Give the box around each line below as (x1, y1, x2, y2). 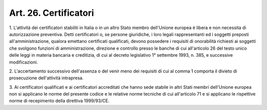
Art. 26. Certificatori (9, 7, 94, 18)
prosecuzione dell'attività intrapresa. (9, 75, 84, 81)
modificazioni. (9, 59, 38, 65)
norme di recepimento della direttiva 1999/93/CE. (9, 98, 110, 104)
